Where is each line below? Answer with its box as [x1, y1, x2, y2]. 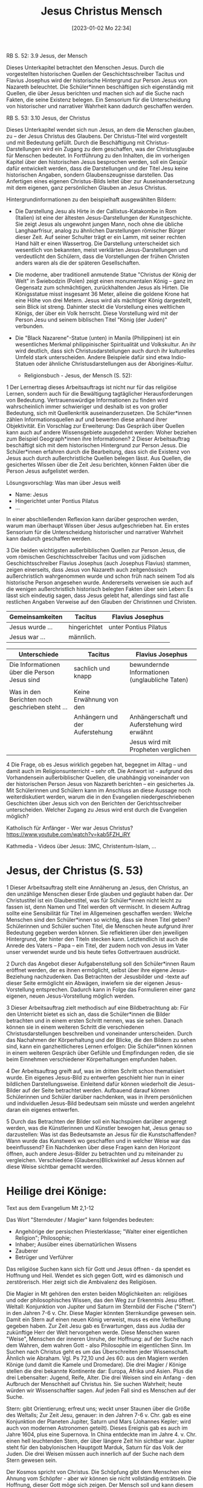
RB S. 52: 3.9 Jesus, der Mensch [6, 52, 88, 59]
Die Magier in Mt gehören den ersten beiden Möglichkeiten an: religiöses [6, 1290, 187, 1297]
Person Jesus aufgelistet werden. [6, 467, 89, 475]
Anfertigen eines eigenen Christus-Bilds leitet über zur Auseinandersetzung [6, 177, 195, 184]
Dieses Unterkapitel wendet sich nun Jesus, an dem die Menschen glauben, [6, 126, 195, 133]
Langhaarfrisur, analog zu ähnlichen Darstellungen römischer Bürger [14, 226, 186, 234]
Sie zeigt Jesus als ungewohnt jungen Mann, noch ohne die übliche [14, 220, 183, 228]
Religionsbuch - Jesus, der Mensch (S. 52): [24, 371, 132, 379]
